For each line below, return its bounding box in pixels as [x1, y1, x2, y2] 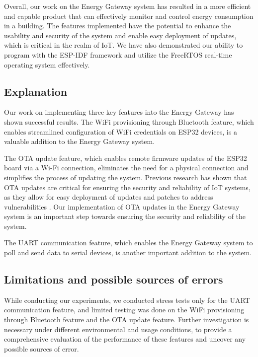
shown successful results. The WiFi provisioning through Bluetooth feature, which [4, 116, 254, 127]
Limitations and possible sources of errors [4, 272, 223, 287]
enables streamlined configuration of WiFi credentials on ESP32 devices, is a [4, 126, 237, 137]
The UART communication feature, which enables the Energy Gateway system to [4, 237, 253, 248]
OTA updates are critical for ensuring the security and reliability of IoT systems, [4, 182, 251, 192]
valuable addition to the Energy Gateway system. [4, 136, 155, 146]
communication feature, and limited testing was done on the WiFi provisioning [4, 304, 245, 315]
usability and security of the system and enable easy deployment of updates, [4, 30, 237, 40]
